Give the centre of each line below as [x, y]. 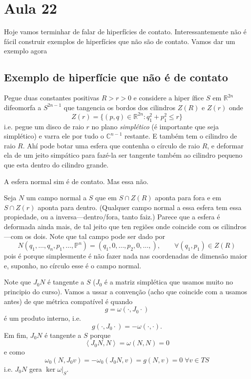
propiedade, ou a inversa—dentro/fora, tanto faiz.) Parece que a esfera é [112, 217]
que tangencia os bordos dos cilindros [120, 107]
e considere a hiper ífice [169, 98]
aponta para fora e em [188, 198]
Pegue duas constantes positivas [52, 98]
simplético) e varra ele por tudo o [54, 136]
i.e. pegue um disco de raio [44, 126]
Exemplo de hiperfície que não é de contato [116, 77]
